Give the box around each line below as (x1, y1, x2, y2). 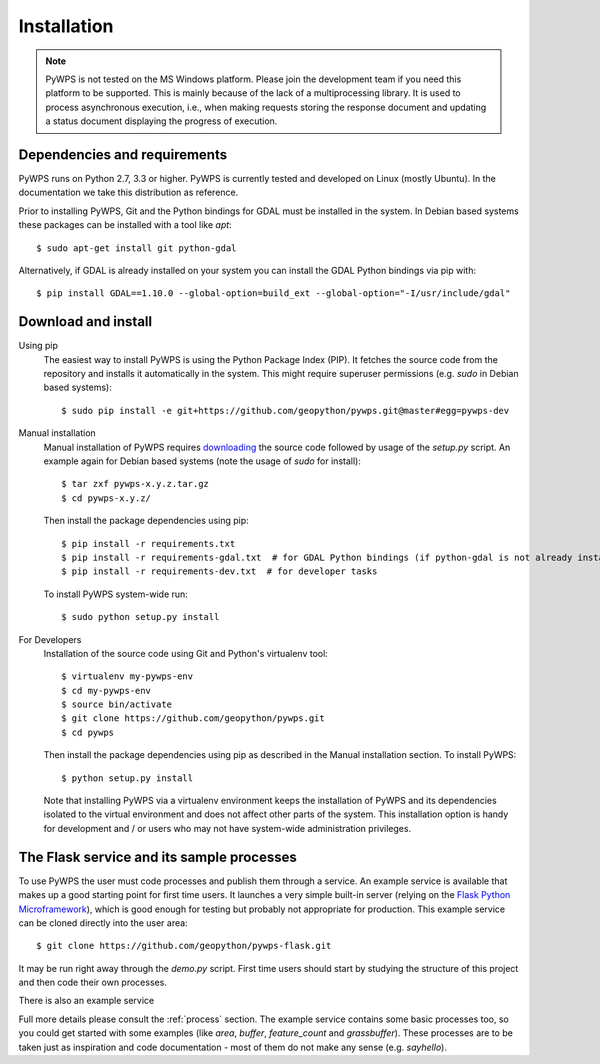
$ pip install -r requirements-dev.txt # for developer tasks (61, 566, 378, 577)
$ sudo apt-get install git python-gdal (36, 242, 237, 254)
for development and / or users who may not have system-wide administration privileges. (43, 822, 412, 834)
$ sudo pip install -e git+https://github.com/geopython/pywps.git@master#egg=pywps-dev (61, 405, 510, 416)
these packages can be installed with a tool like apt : (18, 219, 232, 231)
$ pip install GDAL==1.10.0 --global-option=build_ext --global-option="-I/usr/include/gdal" (36, 288, 511, 299)
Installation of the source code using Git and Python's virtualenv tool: (43, 647, 329, 659)
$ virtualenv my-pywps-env (61, 671, 194, 682)
